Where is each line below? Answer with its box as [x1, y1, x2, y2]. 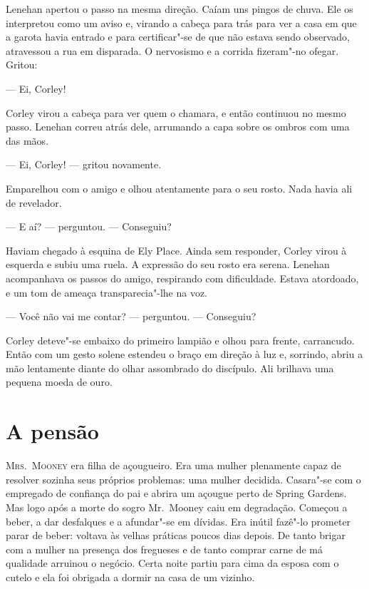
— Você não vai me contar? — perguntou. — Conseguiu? [6, 309, 256, 324]
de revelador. [6, 195, 62, 210]
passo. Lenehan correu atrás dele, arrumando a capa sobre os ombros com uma [6, 119, 350, 134]
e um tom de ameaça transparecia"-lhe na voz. [6, 285, 208, 299]
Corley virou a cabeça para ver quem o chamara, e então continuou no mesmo [6, 105, 346, 120]
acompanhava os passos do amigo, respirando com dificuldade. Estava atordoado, [6, 270, 359, 285]
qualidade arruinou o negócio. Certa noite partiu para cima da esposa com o [6, 555, 339, 570]
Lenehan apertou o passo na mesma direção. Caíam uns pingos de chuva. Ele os [6, 1, 353, 16]
